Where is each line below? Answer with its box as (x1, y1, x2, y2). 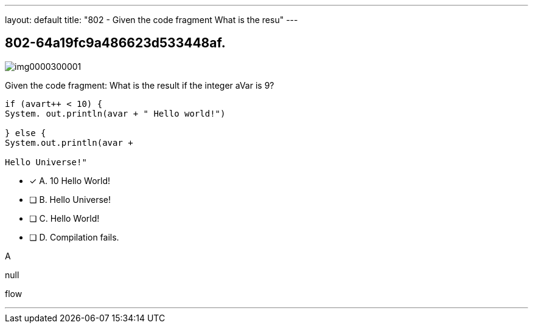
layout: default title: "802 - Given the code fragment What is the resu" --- (5, 15, 298, 25)
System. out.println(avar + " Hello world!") (5, 108, 226, 118)
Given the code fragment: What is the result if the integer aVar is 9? (5, 80, 274, 91)
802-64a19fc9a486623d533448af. (5, 35, 226, 51)
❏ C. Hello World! (29, 213, 100, 224)
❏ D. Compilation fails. (29, 231, 119, 242)
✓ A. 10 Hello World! (29, 175, 111, 186)
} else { (5, 128, 46, 138)
